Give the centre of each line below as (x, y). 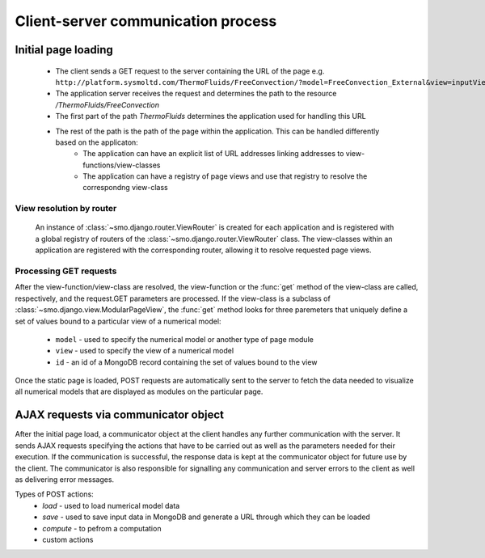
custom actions (68, 539)
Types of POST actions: (55, 494)
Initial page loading (64, 50)
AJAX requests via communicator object (119, 415)
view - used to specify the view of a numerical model (145, 351)
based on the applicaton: (97, 142)
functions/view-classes (122, 165)
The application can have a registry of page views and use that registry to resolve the (225, 176)
